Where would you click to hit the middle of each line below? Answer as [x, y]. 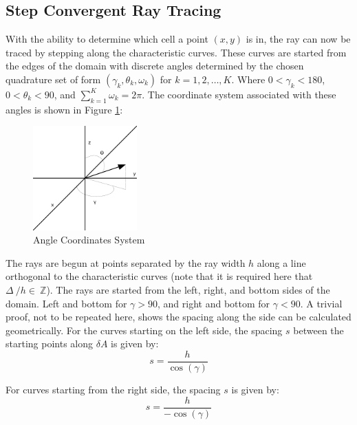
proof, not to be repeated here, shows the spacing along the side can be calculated [178, 317]
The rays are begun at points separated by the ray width [126, 262]
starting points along [49, 344]
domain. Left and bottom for [66, 303]
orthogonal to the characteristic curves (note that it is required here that [159, 276]
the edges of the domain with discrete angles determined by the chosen [155, 66]
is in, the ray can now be [298, 39]
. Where [248, 79]
